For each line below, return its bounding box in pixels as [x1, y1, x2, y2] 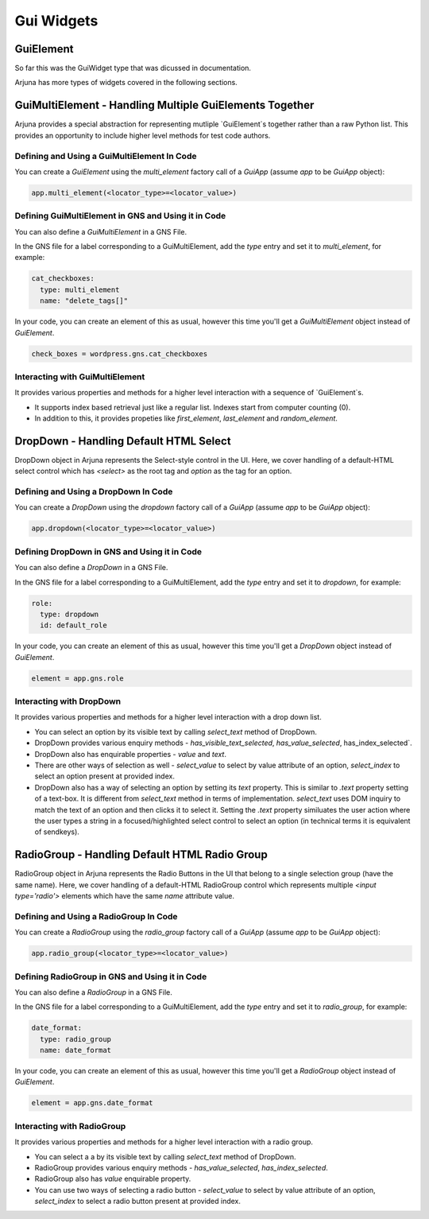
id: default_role [40, 621, 107, 630]
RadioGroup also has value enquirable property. [34, 1174, 191, 1184]
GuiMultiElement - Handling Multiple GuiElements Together [14, 99, 315, 112]
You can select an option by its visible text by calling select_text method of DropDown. [34, 727, 317, 736]
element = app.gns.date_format [31, 1098, 154, 1108]
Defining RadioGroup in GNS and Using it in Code [14, 971, 207, 982]
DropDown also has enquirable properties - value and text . [34, 749, 226, 759]
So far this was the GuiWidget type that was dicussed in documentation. [14, 64, 252, 73]
